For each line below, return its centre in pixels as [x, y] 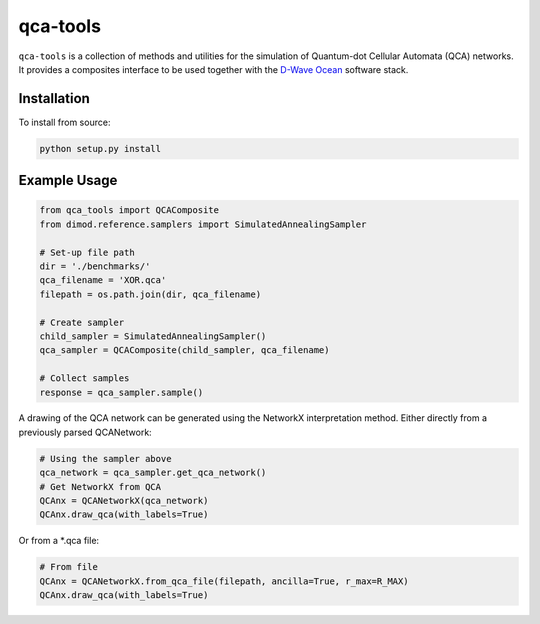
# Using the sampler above [105, 458]
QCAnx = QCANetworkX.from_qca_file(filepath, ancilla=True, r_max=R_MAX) [224, 581]
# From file [69, 567]
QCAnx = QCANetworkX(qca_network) [124, 501]
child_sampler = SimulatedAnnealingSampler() [153, 336]
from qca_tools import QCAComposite [129, 210]
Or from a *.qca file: [59, 541]
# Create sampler [82, 322]
